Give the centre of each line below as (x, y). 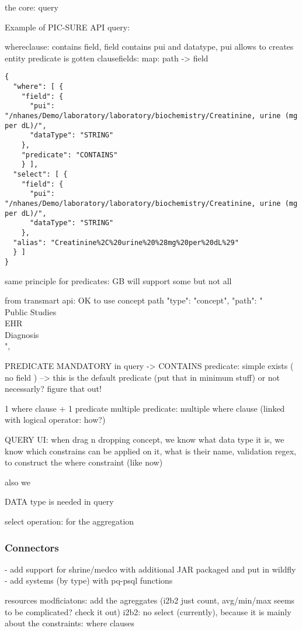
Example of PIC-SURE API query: (67, 27)
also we (18, 482)
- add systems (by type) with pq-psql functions (89, 580)
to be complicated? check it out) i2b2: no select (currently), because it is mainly (148, 611)
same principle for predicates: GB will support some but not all (118, 280)
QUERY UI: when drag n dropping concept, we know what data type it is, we (145, 439)
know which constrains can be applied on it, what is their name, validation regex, (150, 451)
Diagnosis (22, 334)
